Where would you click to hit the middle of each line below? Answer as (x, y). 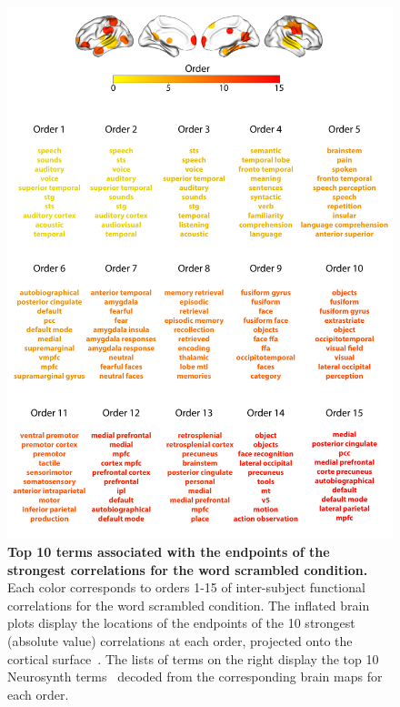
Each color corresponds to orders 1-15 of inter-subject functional (186, 587)
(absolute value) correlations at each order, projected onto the (180, 640)
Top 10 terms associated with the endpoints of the (169, 551)
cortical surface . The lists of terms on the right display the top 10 (193, 658)
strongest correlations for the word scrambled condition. (188, 569)
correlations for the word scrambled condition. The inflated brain (189, 605)
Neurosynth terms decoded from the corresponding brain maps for (195, 677)
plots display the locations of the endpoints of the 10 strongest (181, 623)
